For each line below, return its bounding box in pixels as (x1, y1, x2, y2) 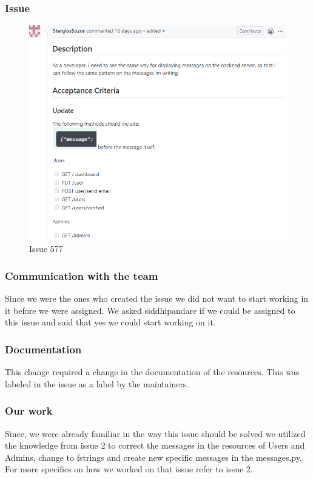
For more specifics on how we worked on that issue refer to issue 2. (5, 463, 253, 475)
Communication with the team (5, 268, 158, 283)
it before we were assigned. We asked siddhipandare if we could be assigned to (5, 304, 295, 316)
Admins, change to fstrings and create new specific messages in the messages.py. (5, 450, 302, 463)
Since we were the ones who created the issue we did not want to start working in (5, 292, 309, 305)
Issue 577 (29, 242, 63, 255)
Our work (5, 403, 53, 418)
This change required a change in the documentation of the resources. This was (5, 365, 300, 378)
